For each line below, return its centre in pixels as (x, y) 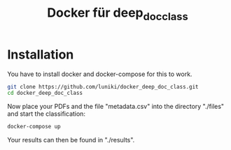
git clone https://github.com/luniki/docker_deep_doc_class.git (103, 87)
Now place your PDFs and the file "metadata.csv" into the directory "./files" (116, 107)
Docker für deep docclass (118, 14)
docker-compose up (34, 127)
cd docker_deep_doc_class (45, 93)
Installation (41, 54)
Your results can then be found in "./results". (71, 140)
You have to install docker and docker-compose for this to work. (100, 74)
